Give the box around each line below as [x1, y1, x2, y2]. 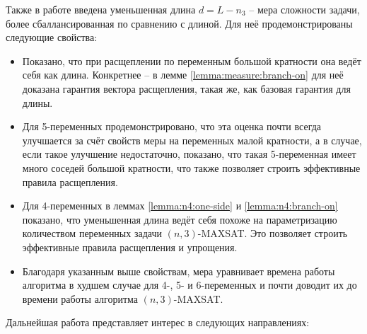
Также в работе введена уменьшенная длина [6, 2, 196, 16]
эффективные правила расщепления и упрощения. [22, 239, 238, 254]
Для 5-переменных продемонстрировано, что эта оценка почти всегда [22, 119, 322, 134]
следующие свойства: [6, 30, 98, 45]
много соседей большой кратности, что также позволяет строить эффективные [22, 160, 361, 175]
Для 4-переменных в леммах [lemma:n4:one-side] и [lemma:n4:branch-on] [22, 198, 338, 213]
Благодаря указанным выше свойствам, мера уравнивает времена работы [22, 263, 335, 278]
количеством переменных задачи [22, 226, 162, 241]
